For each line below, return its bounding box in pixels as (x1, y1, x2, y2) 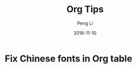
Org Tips (66, 4, 104, 15)
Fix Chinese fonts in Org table (5, 53, 133, 64)
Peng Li (77, 20, 93, 26)
